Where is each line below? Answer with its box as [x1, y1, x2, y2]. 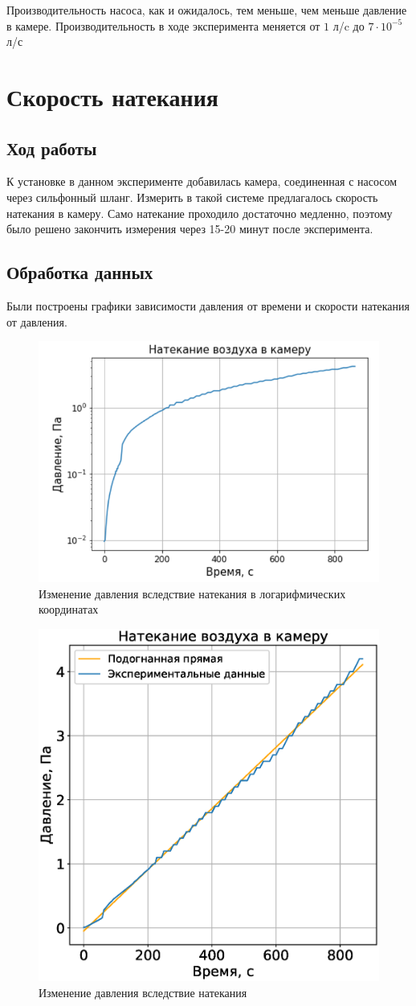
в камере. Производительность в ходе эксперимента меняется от [6, 17, 320, 34]
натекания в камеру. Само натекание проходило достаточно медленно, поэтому [6, 204, 393, 221]
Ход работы [6, 135, 97, 160]
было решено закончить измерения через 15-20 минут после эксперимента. [6, 220, 373, 237]
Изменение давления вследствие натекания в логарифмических [39, 585, 346, 602]
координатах [39, 601, 99, 618]
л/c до [332, 17, 365, 34]
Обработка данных [6, 260, 153, 285]
